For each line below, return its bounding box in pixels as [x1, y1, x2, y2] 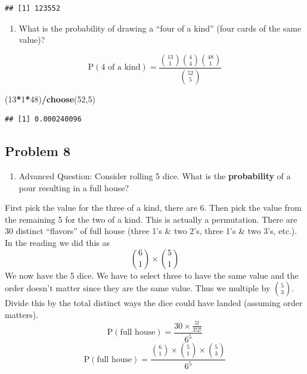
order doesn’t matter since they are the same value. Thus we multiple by [5, 282, 271, 294]
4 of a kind [101, 63, 141, 72]
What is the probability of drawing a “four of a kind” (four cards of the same [18, 21, 302, 34]
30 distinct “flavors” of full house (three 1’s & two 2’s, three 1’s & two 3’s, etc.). [5, 225, 297, 237]
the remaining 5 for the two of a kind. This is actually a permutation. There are [5, 213, 297, 225]
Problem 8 [5, 142, 70, 160]
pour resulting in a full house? [18, 181, 129, 194]
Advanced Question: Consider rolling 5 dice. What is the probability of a [18, 170, 291, 182]
